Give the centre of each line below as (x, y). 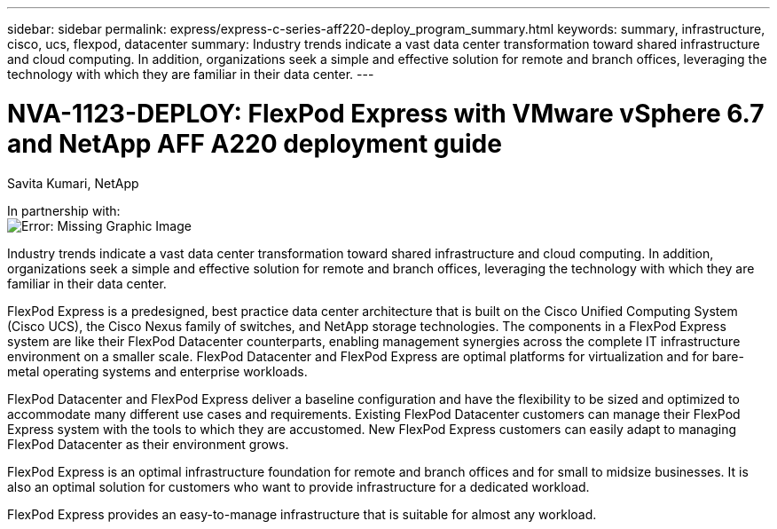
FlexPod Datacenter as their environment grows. (148, 444)
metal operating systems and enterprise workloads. (157, 371)
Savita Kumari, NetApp (73, 183)
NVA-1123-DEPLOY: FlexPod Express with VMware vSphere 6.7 (386, 113)
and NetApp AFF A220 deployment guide (255, 143)
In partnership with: (64, 210)
